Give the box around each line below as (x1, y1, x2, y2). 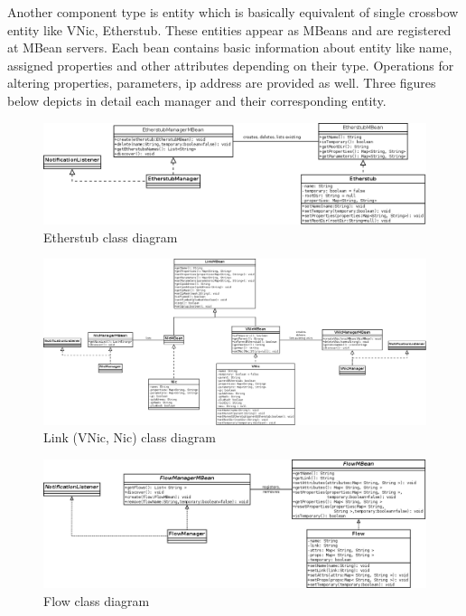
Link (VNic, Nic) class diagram (43, 428, 216, 447)
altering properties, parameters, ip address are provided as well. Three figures (7, 73, 436, 92)
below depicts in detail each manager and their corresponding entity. (7, 90, 387, 109)
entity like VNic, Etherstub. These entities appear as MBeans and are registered (7, 20, 452, 39)
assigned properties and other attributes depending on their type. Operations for (7, 55, 454, 74)
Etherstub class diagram (43, 227, 178, 246)
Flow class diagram (43, 592, 150, 611)
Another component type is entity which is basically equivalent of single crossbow (7, 3, 459, 21)
